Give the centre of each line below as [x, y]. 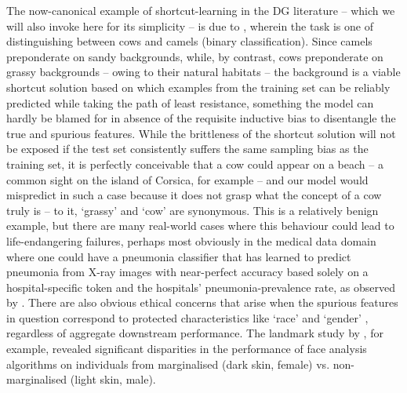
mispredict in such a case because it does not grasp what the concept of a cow [194, 195]
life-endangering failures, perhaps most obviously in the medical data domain [191, 240]
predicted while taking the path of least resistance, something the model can [190, 102]
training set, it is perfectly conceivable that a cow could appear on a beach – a [195, 164]
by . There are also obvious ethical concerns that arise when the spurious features [202, 302]
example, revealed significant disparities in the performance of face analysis [187, 349]
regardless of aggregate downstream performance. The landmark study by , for [195, 333]
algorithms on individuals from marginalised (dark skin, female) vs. [168, 364]
